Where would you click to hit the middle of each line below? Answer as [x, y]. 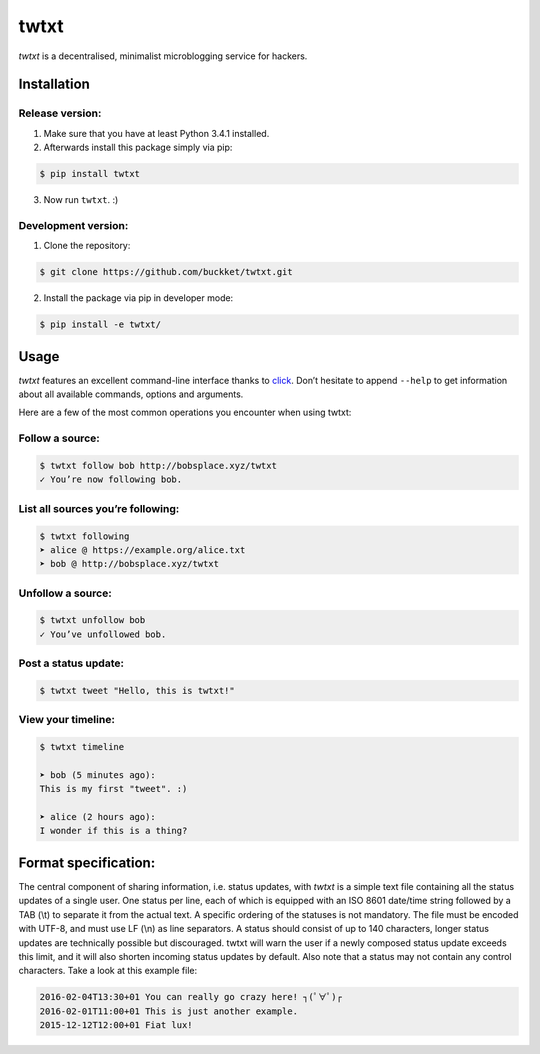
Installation [54, 84]
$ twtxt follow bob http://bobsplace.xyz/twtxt [158, 465]
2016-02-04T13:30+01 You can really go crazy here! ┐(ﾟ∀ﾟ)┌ [190, 997]
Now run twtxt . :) [81, 200]
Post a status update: [71, 663]
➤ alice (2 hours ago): [98, 817]
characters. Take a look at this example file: [108, 971]
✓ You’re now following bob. [111, 479]
